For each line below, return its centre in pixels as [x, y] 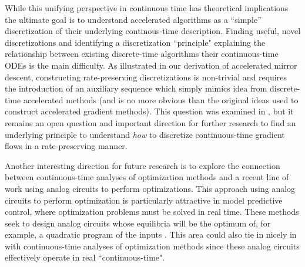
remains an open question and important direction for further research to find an [150, 122]
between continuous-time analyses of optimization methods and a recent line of [147, 177]
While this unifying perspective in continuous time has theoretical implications [147, 8]
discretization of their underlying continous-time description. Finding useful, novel [153, 31]
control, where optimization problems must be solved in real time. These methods [152, 212]
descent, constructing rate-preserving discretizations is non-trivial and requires [146, 77]
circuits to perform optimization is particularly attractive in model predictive [144, 200]
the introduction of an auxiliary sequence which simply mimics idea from [136, 88]
